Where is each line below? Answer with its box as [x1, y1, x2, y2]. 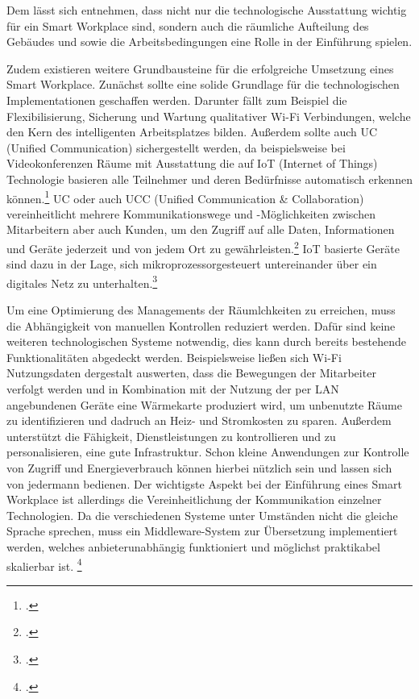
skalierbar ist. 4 [6, 555, 82, 574]
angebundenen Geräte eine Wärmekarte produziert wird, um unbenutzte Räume [6, 396, 402, 413]
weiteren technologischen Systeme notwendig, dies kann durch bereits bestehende [6, 333, 406, 350]
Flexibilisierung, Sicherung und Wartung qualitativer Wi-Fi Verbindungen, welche [6, 107, 411, 124]
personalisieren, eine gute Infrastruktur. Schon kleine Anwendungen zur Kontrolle [6, 443, 409, 460]
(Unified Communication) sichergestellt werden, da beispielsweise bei [6, 139, 346, 156]
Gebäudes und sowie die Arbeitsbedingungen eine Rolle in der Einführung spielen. [6, 33, 413, 50]
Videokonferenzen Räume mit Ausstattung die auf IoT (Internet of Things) [6, 155, 378, 172]
